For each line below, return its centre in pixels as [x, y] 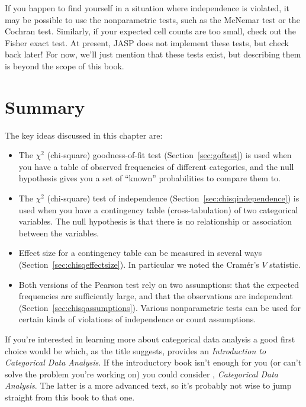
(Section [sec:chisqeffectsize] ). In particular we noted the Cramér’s [139, 265]
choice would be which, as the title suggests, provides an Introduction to [136, 350]
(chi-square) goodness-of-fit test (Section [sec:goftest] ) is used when [169, 155]
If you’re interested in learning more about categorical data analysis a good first [150, 339]
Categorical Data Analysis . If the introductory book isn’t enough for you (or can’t [153, 362]
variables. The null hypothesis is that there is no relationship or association [155, 221]
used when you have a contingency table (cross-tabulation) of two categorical [158, 209]
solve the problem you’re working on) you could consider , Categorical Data [142, 374]
